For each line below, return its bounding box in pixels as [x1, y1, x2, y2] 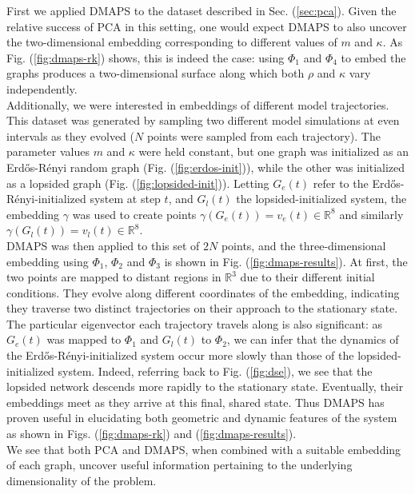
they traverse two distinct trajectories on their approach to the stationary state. [6, 300, 398, 317]
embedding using [6, 253, 89, 269]
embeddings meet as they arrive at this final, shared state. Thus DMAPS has [6, 393, 385, 410]
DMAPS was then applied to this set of [6, 237, 200, 253]
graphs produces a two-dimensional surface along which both [6, 65, 305, 82]
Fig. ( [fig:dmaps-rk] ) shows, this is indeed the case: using [6, 49, 285, 66]
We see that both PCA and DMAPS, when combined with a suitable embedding [6, 440, 401, 457]
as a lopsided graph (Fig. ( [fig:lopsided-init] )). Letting [6, 174, 269, 191]
